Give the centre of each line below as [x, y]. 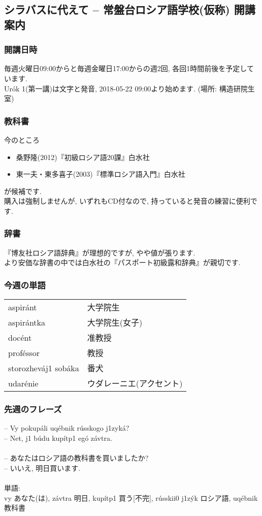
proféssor [24, 352]
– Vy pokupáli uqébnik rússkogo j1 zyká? [67, 428]
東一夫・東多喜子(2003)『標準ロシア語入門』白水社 [101, 174]
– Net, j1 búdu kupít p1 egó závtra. [58, 438]
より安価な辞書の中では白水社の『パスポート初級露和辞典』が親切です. [122, 262]
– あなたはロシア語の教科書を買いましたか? [76, 458]
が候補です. [23, 191]
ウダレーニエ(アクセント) [135, 383]
